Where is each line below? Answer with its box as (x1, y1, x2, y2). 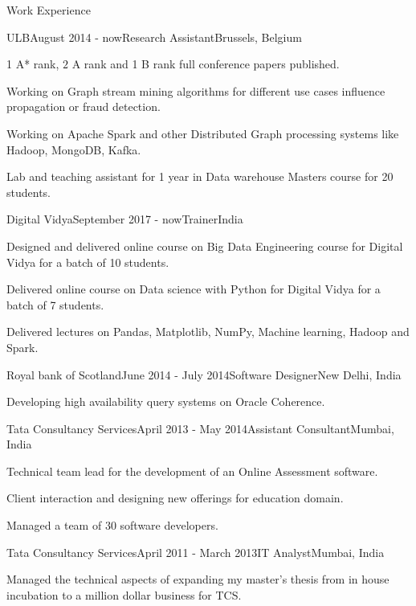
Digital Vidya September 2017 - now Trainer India (6, 211, 243, 227)
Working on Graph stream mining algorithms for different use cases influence (6, 82, 385, 99)
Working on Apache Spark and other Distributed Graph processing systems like (6, 125, 399, 141)
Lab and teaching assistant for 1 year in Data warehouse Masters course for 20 (6, 168, 394, 185)
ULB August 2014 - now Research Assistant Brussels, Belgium (6, 28, 302, 45)
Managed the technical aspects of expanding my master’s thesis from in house (6, 571, 389, 588)
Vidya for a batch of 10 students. (6, 253, 169, 270)
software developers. (120, 517, 218, 534)
